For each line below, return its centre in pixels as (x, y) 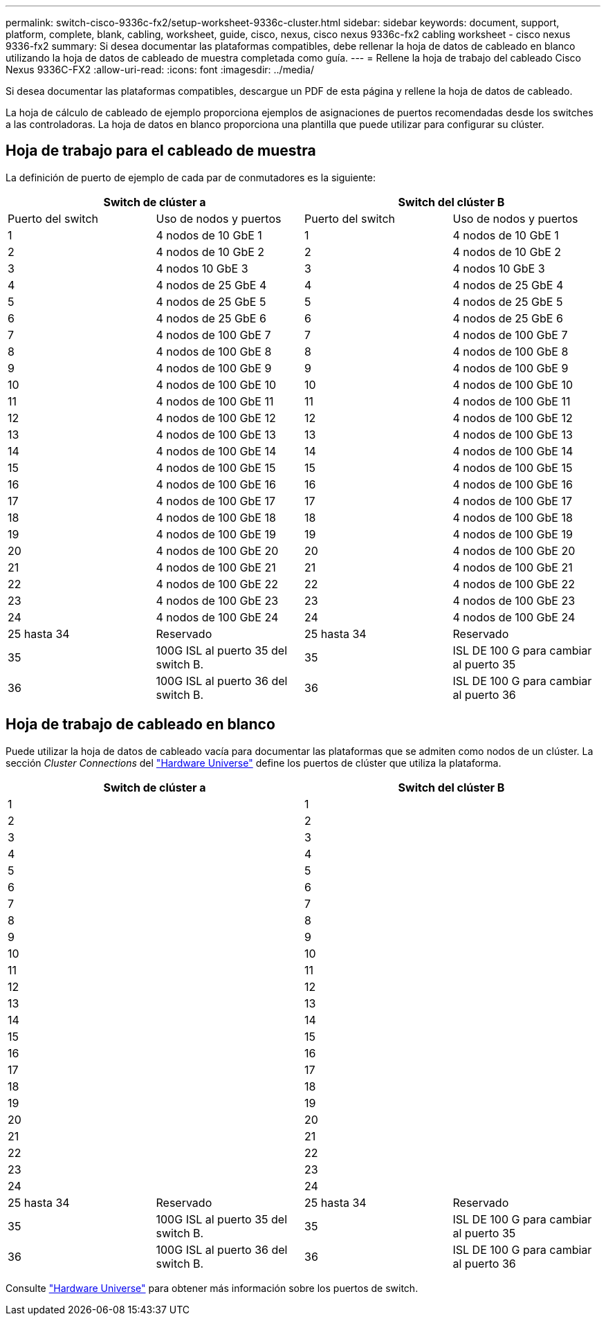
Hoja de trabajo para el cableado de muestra (161, 151)
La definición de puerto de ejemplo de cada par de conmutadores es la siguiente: (191, 177)
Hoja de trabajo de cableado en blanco (140, 725)
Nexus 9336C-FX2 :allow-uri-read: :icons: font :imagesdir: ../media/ (160, 70)
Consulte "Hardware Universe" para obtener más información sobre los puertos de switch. (212, 1288)
